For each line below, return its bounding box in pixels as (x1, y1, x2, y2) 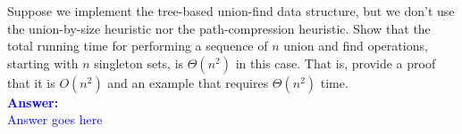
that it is (7, 73, 55, 91)
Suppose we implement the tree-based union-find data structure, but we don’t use (7, 2, 455, 20)
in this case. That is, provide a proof (235, 53, 436, 72)
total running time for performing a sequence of (7, 36, 268, 55)
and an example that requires (107, 73, 269, 91)
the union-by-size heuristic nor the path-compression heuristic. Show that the (7, 19, 431, 37)
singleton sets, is (94, 53, 184, 72)
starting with (7, 53, 79, 72)
